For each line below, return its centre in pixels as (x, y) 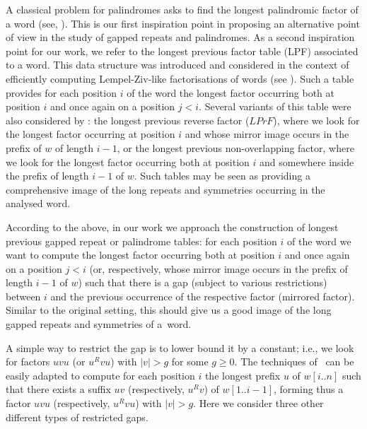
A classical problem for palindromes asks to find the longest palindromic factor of (182, 9)
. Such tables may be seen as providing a (222, 176)
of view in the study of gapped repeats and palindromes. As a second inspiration (180, 37)
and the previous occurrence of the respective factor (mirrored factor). (203, 296)
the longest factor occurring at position (91, 134)
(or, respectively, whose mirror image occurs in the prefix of (219, 268)
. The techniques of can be (294, 362)
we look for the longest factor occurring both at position (128, 161)
